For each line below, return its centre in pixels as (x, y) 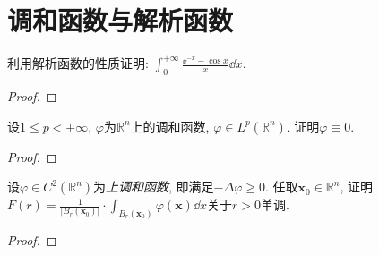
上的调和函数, (170, 126)
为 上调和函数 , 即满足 (154, 187)
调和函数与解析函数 (121, 20)
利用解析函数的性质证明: (78, 63)
